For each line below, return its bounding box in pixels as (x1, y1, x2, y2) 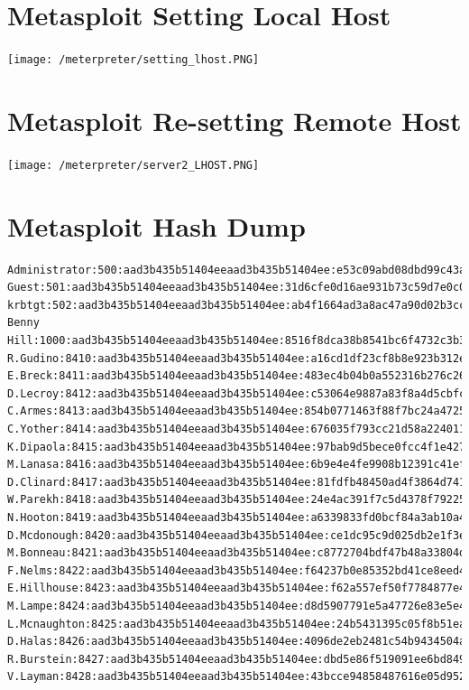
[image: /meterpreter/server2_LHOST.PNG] (7, 158, 260, 172)
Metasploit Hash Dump (7, 207, 306, 244)
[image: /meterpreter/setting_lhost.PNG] (7, 53, 260, 67)
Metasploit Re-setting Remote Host (7, 101, 462, 138)
